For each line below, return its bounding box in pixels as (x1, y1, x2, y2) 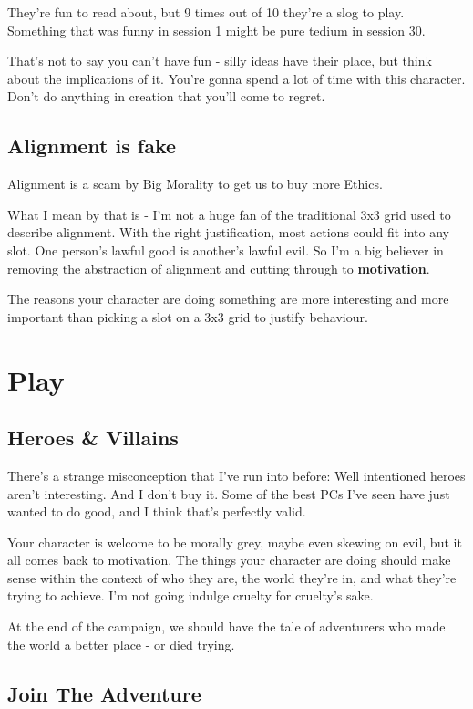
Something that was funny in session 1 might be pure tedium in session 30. (7, 20, 426, 39)
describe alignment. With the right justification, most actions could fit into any (7, 223, 449, 242)
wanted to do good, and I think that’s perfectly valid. (7, 502, 306, 521)
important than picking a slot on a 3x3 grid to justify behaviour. (7, 307, 368, 326)
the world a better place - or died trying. (7, 634, 235, 653)
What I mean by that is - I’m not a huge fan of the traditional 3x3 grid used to (7, 204, 451, 224)
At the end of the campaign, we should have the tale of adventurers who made (7, 617, 446, 636)
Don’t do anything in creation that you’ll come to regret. (7, 87, 325, 106)
